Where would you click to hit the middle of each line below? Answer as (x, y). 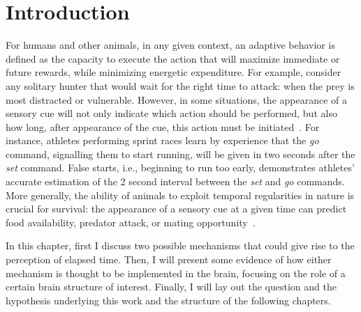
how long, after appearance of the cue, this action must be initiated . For (163, 126)
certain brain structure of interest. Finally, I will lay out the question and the (171, 287)
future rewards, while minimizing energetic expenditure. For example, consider (174, 72)
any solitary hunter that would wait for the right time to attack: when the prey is (180, 85)
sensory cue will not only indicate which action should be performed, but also (171, 113)
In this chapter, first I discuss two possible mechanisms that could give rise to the (180, 245)
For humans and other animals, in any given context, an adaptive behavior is (170, 45)
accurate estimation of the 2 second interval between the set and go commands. (175, 181)
